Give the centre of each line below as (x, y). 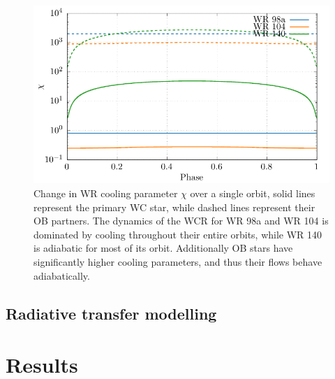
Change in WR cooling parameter (106, 193)
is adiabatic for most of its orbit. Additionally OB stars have (163, 248)
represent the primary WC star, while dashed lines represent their (174, 207)
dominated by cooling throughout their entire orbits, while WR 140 (178, 234)
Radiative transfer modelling (111, 313)
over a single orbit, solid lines (253, 193)
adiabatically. (62, 275)
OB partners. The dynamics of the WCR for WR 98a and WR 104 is (181, 221)
